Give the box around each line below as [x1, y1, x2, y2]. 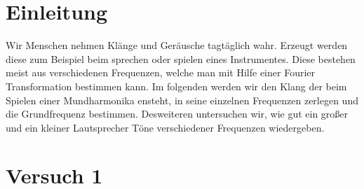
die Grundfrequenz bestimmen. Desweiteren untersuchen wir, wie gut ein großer [6, 106, 349, 121]
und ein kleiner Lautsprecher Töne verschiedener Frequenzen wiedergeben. [6, 120, 325, 134]
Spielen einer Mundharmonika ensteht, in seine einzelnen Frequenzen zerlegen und [6, 92, 358, 107]
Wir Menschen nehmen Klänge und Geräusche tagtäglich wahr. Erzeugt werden [6, 38, 348, 52]
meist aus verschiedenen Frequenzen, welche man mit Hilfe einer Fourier [6, 65, 315, 80]
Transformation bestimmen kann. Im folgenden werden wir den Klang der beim [6, 78, 347, 93]
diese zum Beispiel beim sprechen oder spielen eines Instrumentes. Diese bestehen [6, 51, 356, 66]
